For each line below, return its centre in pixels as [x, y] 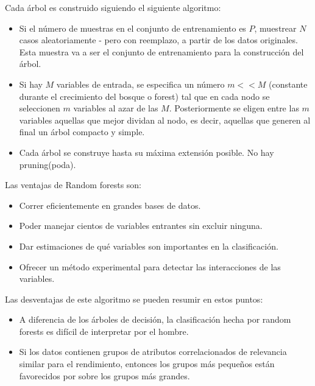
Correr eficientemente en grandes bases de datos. [110, 205]
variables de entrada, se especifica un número [140, 84]
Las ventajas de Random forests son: [73, 185]
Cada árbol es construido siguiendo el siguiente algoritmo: [113, 7]
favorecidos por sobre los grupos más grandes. [104, 375]
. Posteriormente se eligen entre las [234, 108]
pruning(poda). [48, 164]
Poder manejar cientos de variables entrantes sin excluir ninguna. [141, 226]
